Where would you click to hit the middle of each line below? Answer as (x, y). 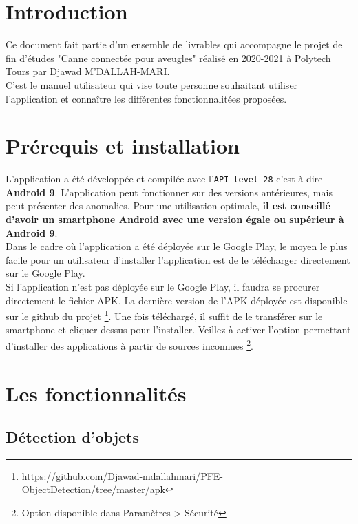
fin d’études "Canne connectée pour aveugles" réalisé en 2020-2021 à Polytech (168, 57)
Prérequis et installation (123, 146)
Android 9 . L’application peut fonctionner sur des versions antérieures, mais (169, 192)
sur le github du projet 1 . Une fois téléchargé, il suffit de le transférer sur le (164, 315)
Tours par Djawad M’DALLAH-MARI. (88, 71)
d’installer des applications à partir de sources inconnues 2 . (129, 345)
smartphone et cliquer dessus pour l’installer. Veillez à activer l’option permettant (178, 329)
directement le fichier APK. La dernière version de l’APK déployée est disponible (177, 300)
